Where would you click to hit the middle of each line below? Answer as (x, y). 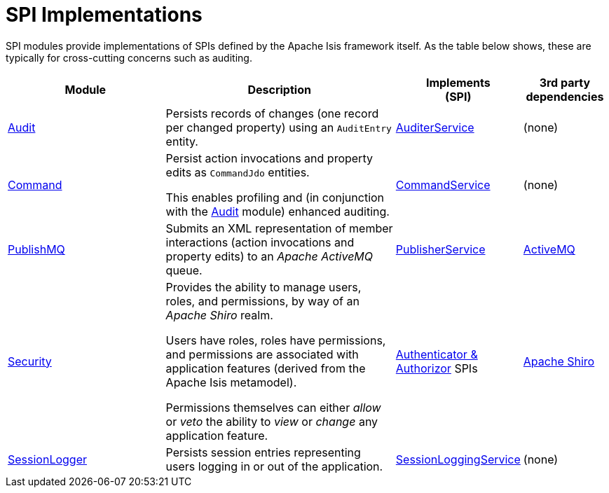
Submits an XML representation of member (279, 228)
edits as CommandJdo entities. (238, 172)
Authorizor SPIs (437, 368)
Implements (458, 82)
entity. (182, 141)
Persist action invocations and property (269, 158)
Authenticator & (437, 354)
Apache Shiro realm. (219, 315)
